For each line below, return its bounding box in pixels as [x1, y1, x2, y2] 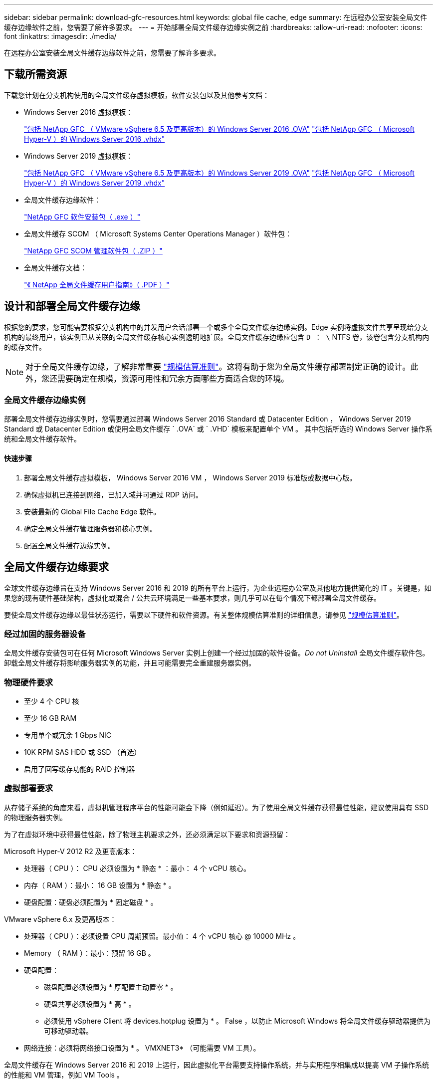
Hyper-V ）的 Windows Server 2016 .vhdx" [24, 134, 165, 143]
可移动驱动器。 [44, 1026, 93, 1035]
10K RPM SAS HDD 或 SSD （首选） [24, 748, 141, 756]
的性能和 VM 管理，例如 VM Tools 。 [4, 1070, 124, 1079]
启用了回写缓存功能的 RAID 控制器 [24, 765, 135, 773]
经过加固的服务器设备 [4, 629, 86, 639]
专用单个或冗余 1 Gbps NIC [24, 731, 112, 739]
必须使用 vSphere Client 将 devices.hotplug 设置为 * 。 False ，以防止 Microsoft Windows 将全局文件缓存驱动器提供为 [44, 1016, 431, 1025]
